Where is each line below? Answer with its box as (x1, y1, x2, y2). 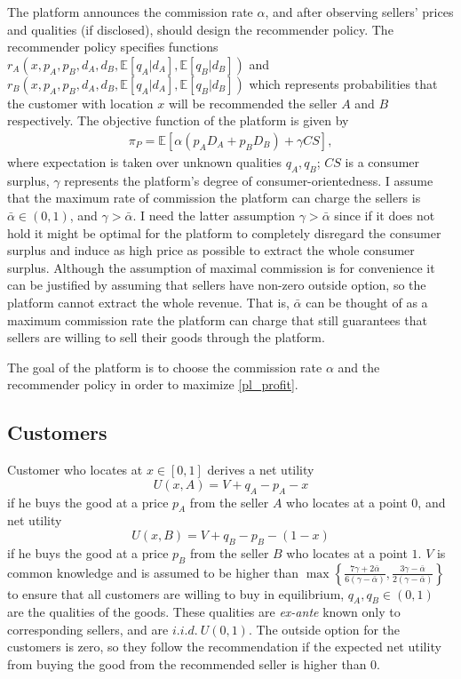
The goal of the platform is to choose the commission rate (7, 357, 322, 376)
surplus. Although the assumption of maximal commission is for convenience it (7, 258, 435, 276)
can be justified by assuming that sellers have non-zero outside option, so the (7, 276, 426, 294)
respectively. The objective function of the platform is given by (7, 111, 349, 130)
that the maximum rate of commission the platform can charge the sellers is (7, 188, 421, 207)
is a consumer (345, 153, 419, 171)
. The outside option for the (248, 619, 401, 638)
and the (338, 357, 380, 376)
